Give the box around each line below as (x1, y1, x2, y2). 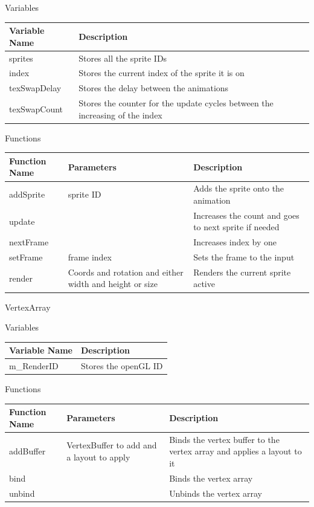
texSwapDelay (9, 82, 62, 94)
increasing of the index (78, 108, 162, 121)
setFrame (9, 251, 43, 263)
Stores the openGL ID (80, 360, 163, 372)
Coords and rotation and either (68, 265, 184, 278)
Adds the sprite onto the (193, 182, 284, 195)
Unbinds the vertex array (169, 486, 262, 499)
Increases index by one (193, 236, 277, 248)
